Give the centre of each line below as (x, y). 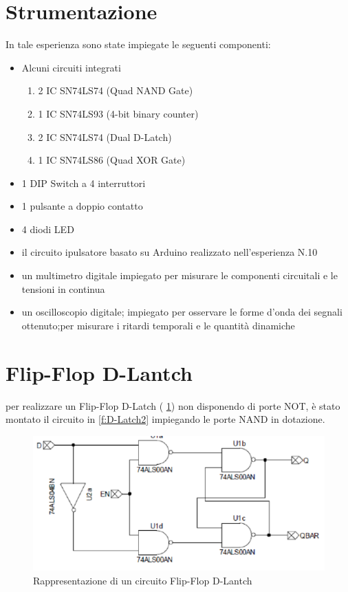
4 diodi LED (48, 229)
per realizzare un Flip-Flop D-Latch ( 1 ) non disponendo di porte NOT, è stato (173, 405)
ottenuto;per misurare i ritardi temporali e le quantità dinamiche (158, 325)
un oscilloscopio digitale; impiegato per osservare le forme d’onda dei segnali (182, 312)
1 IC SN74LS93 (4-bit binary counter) (118, 113)
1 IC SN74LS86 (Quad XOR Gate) (112, 160)
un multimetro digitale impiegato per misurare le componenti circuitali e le (180, 275)
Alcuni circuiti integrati (71, 67)
